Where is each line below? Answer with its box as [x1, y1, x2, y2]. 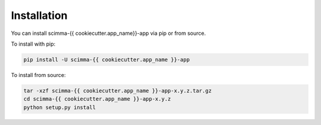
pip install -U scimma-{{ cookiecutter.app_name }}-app [23, 56, 190, 63]
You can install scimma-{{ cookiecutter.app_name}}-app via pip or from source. [11, 30, 206, 37]
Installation [11, 9, 68, 22]
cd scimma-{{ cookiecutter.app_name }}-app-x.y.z [23, 95, 171, 102]
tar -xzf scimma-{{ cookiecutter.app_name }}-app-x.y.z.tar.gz [23, 87, 212, 94]
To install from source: [11, 71, 66, 78]
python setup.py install [23, 104, 96, 111]
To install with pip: [11, 40, 56, 47]
